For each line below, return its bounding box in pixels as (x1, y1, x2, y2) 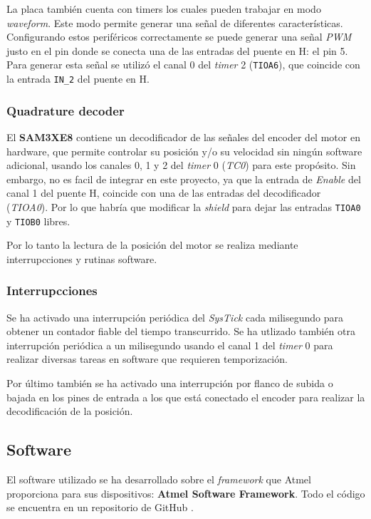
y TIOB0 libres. (6, 213, 70, 228)
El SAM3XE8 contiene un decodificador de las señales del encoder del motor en (6, 129, 360, 144)
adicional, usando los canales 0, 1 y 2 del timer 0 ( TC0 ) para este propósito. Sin (6, 158, 356, 173)
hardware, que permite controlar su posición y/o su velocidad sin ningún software (6, 143, 362, 158)
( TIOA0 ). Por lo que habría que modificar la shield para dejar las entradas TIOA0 (6, 199, 361, 214)
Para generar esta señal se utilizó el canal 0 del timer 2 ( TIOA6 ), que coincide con (6, 57, 360, 72)
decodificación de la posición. (6, 404, 133, 418)
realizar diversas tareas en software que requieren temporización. (6, 351, 288, 366)
